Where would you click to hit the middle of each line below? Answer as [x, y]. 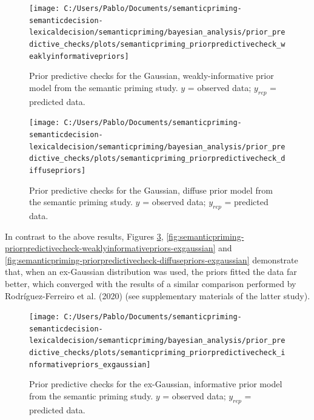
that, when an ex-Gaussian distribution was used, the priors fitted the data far [151, 272]
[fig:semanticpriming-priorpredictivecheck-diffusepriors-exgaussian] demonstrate [152, 259]
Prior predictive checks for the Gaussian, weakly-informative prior [152, 76]
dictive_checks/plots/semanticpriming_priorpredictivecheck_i [157, 353]
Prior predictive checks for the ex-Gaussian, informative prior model [156, 384]
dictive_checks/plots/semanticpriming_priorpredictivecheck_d [157, 159]
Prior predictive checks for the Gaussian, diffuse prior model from [151, 190]
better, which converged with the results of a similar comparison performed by [151, 283]
